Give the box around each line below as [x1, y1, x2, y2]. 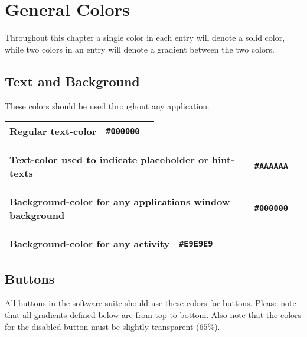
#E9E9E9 [179, 238, 213, 248]
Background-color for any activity [9, 236, 170, 251]
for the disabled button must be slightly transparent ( [5, 320, 200, 332]
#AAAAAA [254, 161, 288, 171]
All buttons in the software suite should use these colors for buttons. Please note [5, 297, 296, 309]
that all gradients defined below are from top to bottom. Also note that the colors [5, 308, 302, 320]
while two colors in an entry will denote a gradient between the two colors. [5, 43, 275, 55]
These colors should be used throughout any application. [5, 99, 210, 112]
